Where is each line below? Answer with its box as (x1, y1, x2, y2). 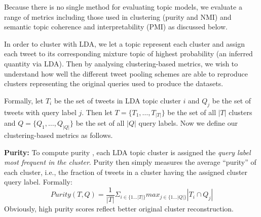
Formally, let (4, 95, 44, 105)
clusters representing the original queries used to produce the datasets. (4, 78, 223, 89)
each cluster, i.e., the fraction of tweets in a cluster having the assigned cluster (4, 166, 248, 177)
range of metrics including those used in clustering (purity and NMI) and (4, 11, 232, 22)
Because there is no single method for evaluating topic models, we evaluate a (4, 2, 242, 12)
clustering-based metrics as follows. (4, 129, 113, 140)
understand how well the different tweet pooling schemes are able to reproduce (4, 68, 248, 79)
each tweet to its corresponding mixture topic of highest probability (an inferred (4, 48, 253, 59)
